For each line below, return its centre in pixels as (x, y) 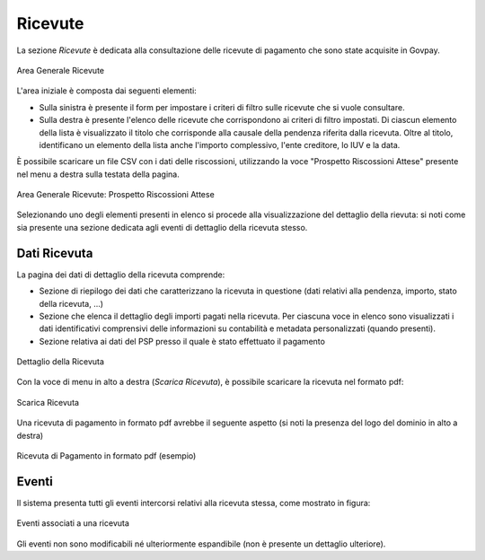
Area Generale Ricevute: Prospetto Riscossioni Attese (115, 195)
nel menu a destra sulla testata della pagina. (98, 174)
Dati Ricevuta (55, 253)
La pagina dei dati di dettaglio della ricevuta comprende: (121, 275)
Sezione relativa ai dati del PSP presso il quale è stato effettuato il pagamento (182, 341)
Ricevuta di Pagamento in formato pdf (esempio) (106, 456)
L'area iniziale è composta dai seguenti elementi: (106, 91)
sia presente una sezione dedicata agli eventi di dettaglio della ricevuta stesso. (162, 227)
